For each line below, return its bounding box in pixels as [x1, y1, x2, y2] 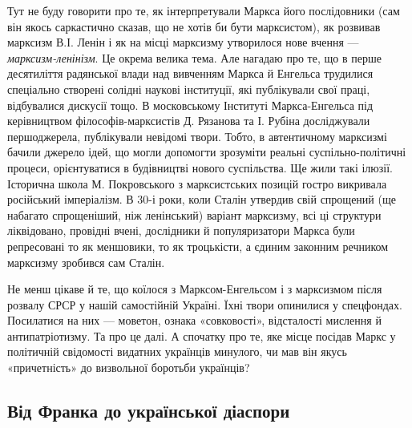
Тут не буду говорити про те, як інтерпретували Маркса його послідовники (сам [7, 2, 400, 18]
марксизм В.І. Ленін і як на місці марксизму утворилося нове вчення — [7, 34, 359, 50]
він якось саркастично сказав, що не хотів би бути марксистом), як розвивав [7, 18, 381, 34]
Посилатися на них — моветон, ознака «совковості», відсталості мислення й [7, 312, 382, 329]
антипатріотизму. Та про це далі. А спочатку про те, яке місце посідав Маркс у [7, 327, 396, 344]
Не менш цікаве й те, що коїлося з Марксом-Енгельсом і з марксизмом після [7, 281, 382, 297]
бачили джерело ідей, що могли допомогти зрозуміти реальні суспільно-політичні [7, 143, 406, 160]
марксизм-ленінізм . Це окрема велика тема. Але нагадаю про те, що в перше [7, 49, 382, 66]
